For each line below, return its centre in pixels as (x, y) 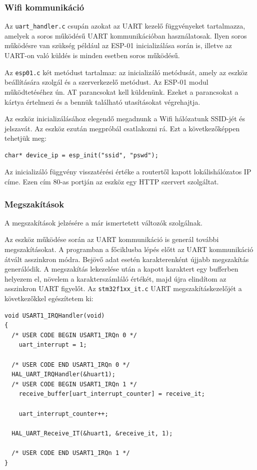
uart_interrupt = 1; (53, 345)
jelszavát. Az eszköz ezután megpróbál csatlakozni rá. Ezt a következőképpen (122, 128)
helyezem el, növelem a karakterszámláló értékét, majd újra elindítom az (115, 278)
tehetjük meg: (25, 138)
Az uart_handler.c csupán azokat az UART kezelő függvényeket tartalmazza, (125, 26)
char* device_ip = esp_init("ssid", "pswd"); (81, 155)
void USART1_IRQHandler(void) (55, 315)
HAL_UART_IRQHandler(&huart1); (63, 375)
